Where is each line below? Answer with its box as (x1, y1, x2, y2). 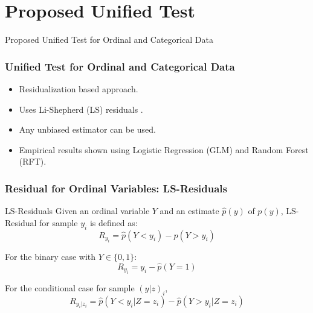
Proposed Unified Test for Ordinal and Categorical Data (5, 33, 213, 46)
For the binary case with (5, 250, 96, 262)
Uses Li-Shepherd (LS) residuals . (19, 103, 143, 115)
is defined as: (89, 216, 138, 229)
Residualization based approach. (19, 82, 138, 95)
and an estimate (160, 204, 219, 217)
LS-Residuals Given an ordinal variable (5, 204, 150, 217)
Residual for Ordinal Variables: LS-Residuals (5, 180, 227, 195)
